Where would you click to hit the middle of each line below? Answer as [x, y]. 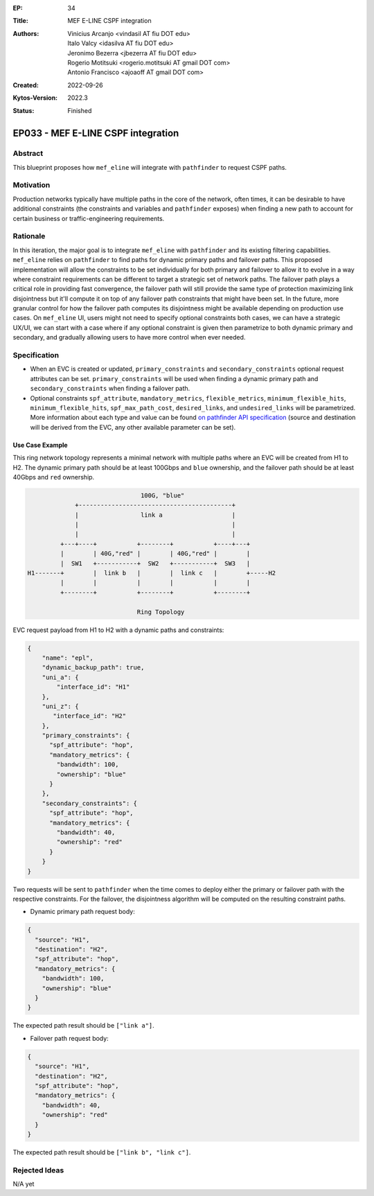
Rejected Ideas [38, 1170]
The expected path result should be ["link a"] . [84, 1026]
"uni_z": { [60, 706]
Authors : [26, 33]
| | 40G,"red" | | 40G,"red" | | [155, 554]
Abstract [28, 154]
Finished [80, 110]
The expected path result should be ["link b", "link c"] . [102, 1152]
